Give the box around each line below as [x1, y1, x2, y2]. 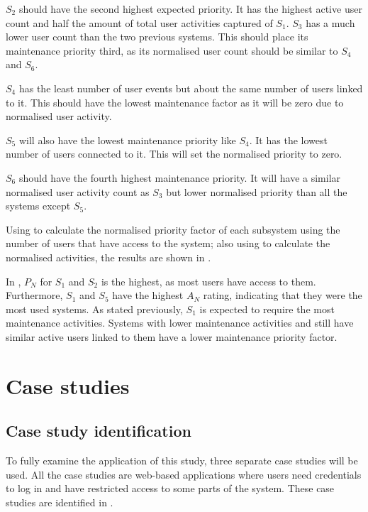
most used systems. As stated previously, [6, 301, 183, 316]
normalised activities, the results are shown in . [6, 249, 211, 264]
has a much [306, 15, 355, 30]
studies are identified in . [6, 494, 113, 509]
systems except [6, 198, 71, 213]
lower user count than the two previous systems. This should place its [6, 29, 308, 44]
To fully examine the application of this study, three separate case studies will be [6, 453, 358, 468]
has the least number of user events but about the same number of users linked [18, 80, 363, 95]
